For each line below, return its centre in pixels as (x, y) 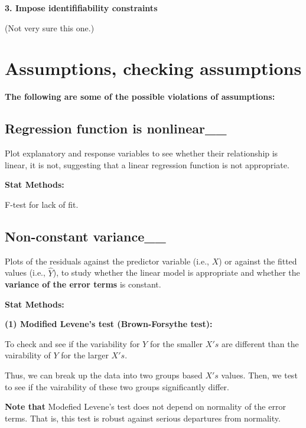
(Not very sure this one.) (50, 27)
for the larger (85, 355)
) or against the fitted (258, 261)
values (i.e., (25, 272)
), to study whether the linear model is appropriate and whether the (176, 272)
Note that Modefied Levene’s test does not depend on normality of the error (145, 406)
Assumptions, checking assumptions (153, 68)
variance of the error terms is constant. (83, 284)
